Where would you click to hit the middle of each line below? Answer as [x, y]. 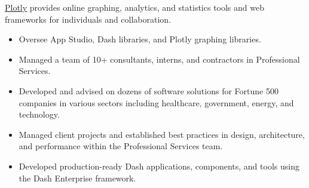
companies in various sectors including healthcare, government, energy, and [156, 102]
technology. [39, 114]
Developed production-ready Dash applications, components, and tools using [159, 166]
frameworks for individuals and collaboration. [88, 19]
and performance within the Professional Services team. [121, 146]
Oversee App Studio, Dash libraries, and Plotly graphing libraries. [140, 39]
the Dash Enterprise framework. [77, 178]
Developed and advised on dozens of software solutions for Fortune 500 [149, 90]
